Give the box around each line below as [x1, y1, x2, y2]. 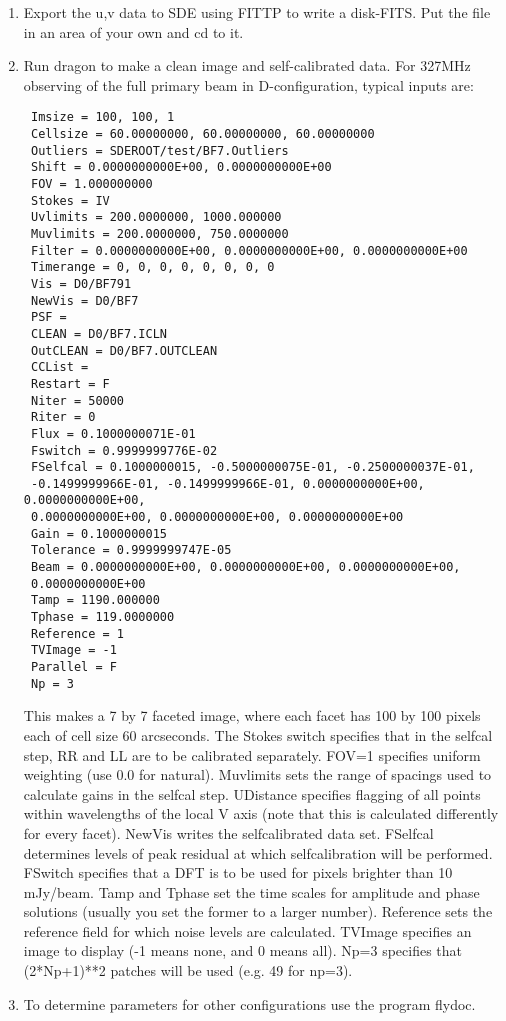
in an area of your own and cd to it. [23, 21, 244, 42]
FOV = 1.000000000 [30, 177, 153, 191]
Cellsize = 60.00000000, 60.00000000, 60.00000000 [30, 127, 375, 142]
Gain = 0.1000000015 [30, 526, 167, 541]
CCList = [30, 360, 89, 375]
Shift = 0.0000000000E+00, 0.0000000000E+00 [30, 160, 332, 175]
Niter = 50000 [30, 393, 125, 408]
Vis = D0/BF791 [30, 276, 132, 291]
